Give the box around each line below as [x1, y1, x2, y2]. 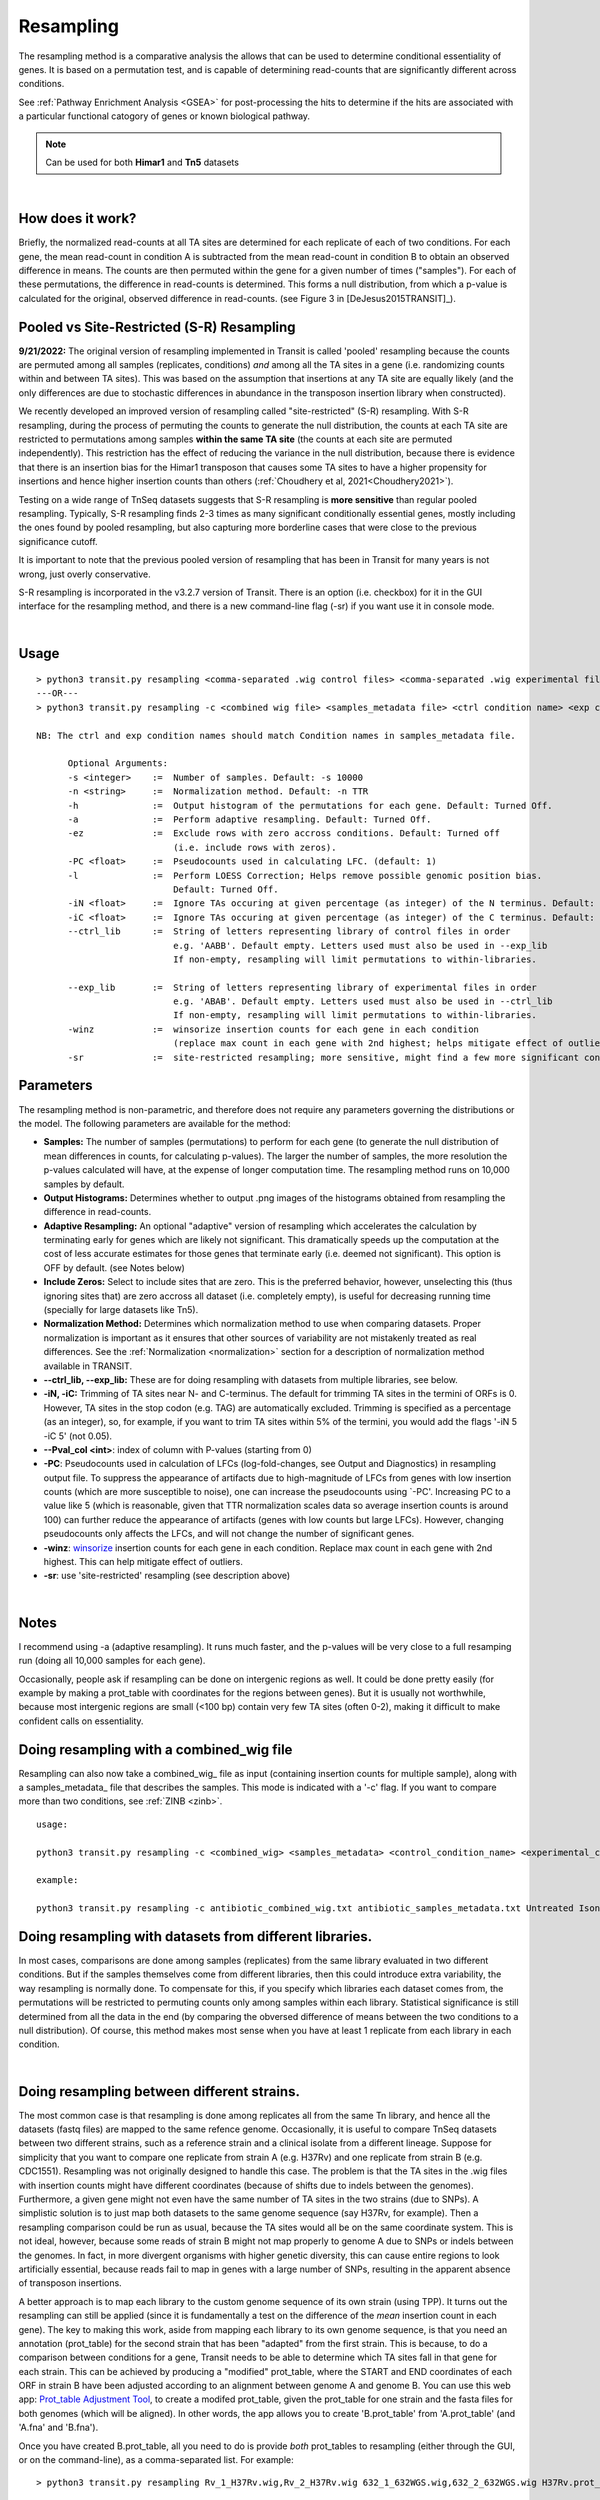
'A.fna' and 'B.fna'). [18, 2421, 99, 2434]
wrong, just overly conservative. [18, 568, 152, 580]
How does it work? [18, 210, 137, 227]
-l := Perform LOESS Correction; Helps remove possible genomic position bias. [67, 870, 543, 881]
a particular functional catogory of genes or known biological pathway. [18, 110, 310, 122]
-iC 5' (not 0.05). [43, 1430, 113, 1442]
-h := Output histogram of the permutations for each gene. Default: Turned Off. [67, 800, 554, 811]
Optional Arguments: [67, 758, 169, 769]
